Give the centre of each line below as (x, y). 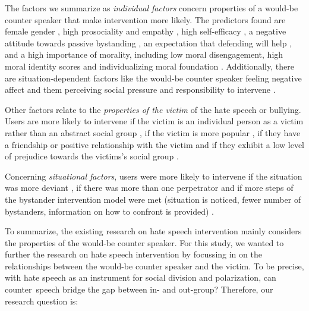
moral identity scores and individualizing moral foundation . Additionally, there (149, 66)
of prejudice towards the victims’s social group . (92, 156)
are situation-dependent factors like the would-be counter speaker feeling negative (153, 78)
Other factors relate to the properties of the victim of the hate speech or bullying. (153, 109)
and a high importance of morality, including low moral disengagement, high (144, 54)
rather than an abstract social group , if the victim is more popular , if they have (153, 132)
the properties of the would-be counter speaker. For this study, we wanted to (144, 242)
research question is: (42, 301)
